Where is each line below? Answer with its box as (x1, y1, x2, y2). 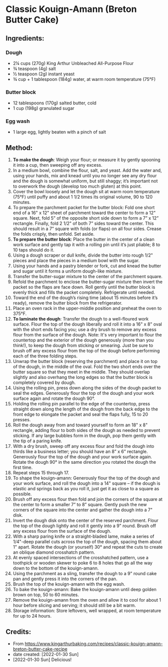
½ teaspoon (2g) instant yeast (12, 71, 75, 77)
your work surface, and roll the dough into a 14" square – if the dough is (12, 480, 161, 486)
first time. (12, 464, 33, 470)
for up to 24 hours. (12, 613, 52, 619)
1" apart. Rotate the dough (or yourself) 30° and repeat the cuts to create (12, 544, 163, 550)
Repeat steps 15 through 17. (12, 470, 69, 476)
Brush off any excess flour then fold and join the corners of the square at (12, 496, 163, 502)
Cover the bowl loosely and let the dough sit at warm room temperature (12, 189, 160, 195)
